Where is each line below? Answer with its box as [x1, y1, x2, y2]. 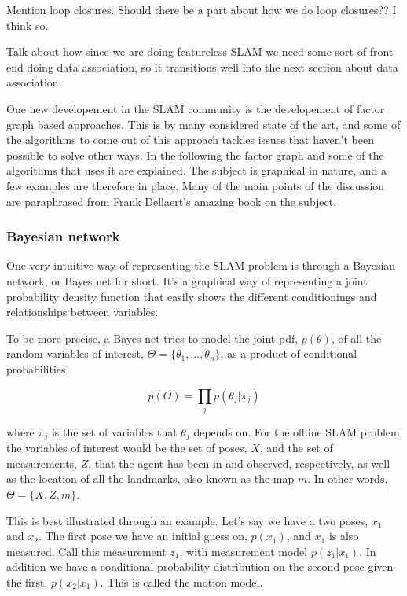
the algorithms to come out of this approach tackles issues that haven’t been [6, 131, 374, 148]
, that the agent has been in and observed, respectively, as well [88, 454, 390, 471]
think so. [6, 17, 49, 33]
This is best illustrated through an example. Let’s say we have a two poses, [6, 512, 368, 528]
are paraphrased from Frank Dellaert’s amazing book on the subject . [6, 193, 337, 209]
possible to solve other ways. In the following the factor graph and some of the [6, 146, 384, 163]
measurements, [6, 454, 78, 471]
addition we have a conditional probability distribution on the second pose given [6, 558, 394, 575]
